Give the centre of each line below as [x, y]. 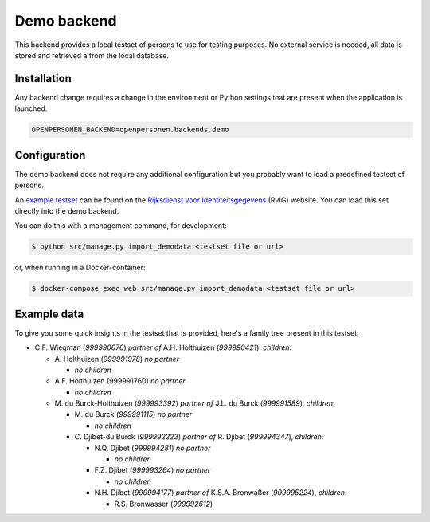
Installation [43, 78]
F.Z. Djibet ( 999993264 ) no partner [152, 470]
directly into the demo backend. [67, 210]
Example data [49, 314]
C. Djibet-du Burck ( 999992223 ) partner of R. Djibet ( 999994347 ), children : [199, 437]
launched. [31, 108]
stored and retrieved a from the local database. [92, 55]
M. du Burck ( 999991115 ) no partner [133, 414]
